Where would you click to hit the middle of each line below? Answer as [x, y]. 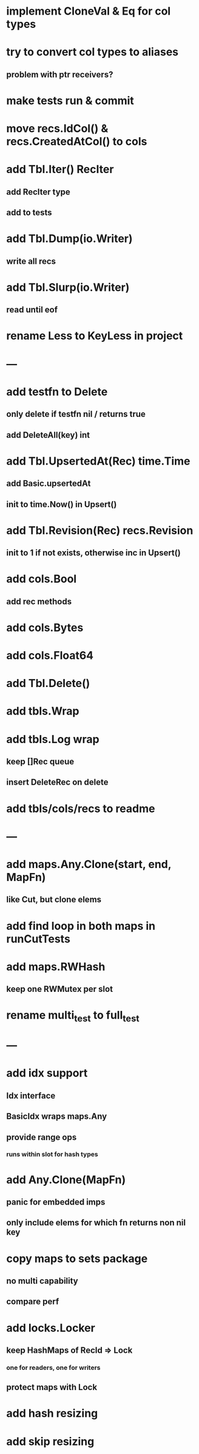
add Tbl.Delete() [48, 683]
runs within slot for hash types [52, 1155]
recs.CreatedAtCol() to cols [77, 142]
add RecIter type [39, 192]
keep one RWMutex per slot [60, 989]
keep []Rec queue [40, 762]
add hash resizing [52, 1413]
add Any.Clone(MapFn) [66, 1179]
